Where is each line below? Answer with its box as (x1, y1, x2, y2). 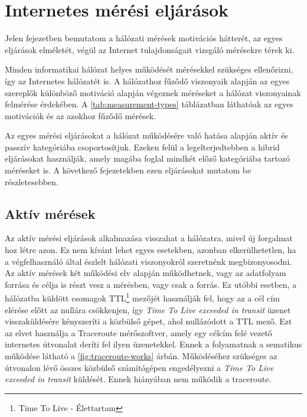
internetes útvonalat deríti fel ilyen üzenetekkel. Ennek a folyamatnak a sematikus (5, 338, 302, 350)
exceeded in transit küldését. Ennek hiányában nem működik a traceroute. (5, 373, 272, 385)
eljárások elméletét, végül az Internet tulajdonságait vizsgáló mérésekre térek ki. (5, 43, 295, 55)
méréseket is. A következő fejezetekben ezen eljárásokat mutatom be (5, 164, 252, 176)
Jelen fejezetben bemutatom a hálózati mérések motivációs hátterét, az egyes (5, 32, 283, 44)
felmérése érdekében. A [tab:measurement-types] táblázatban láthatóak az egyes (5, 98, 293, 110)
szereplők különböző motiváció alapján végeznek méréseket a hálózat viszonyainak (5, 86, 301, 98)
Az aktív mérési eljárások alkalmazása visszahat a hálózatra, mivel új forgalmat (5, 232, 293, 244)
